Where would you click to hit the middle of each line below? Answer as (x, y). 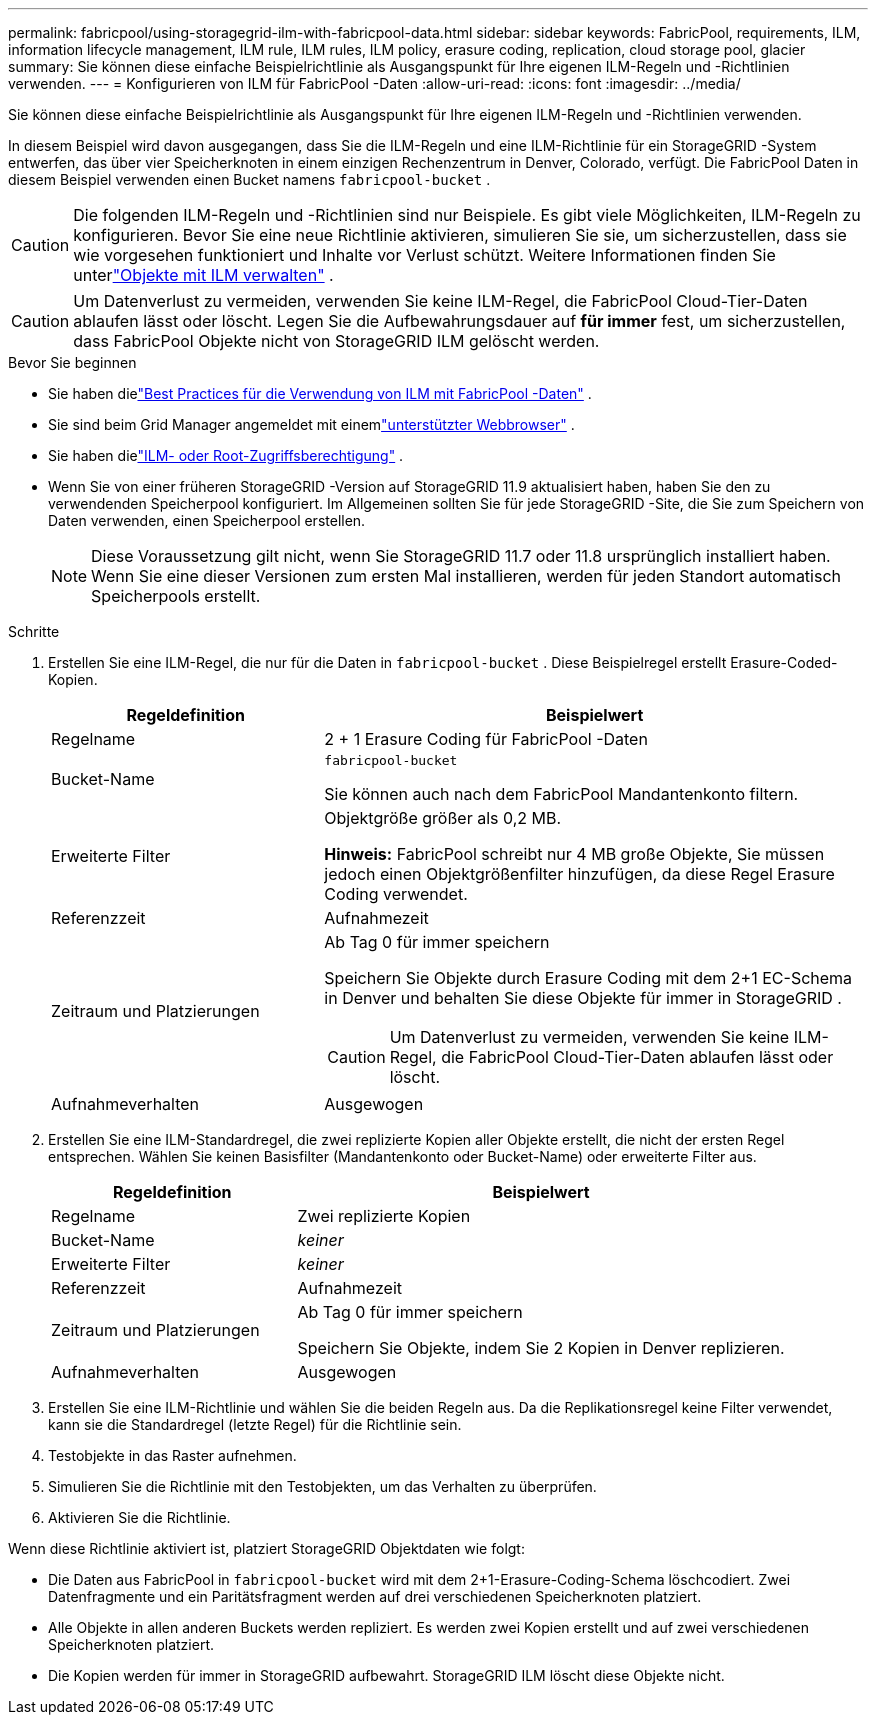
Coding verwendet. (396, 894)
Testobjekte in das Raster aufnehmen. (172, 1455)
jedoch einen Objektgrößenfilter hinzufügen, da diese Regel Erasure (579, 874)
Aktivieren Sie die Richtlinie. (139, 1517)
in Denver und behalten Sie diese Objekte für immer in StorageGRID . (583, 998)
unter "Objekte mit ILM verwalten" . (203, 275)
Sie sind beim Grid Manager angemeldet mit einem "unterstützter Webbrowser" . (311, 424)
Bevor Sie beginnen (72, 362)
